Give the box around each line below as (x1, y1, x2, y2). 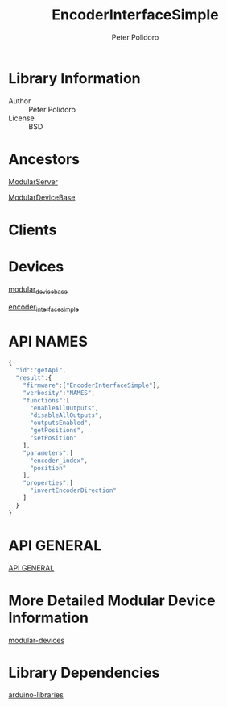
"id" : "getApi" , (15, 366, 67, 375)
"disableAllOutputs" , (29, 411, 103, 419)
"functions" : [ (23, 396, 70, 405)
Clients (8, 221, 57, 239)
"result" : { (15, 374, 52, 382)
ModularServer (8, 176, 59, 187)
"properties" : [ (23, 479, 74, 487)
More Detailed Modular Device (8, 591, 216, 609)
